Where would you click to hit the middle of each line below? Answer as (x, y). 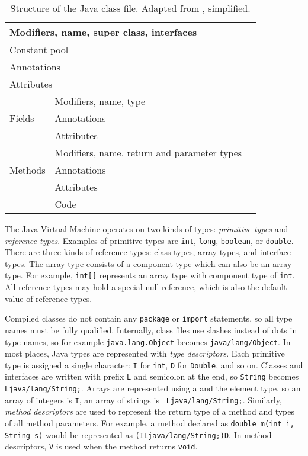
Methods (28, 170)
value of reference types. (49, 298)
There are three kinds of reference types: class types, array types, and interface (148, 252)
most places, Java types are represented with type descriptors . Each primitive (145, 353)
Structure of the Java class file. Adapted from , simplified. (130, 8)
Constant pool (39, 49)
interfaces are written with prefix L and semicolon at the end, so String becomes (152, 376)
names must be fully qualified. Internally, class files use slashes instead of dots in (151, 330)
